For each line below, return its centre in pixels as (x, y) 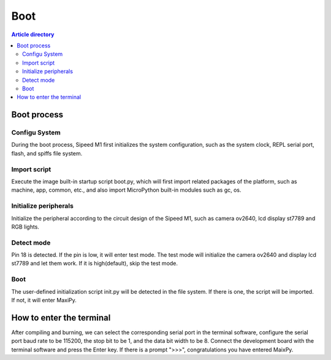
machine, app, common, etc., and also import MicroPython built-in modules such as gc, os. (126, 190)
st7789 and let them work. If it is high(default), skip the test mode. (94, 264)
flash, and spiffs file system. (47, 153)
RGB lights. (25, 227)
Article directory (33, 34)
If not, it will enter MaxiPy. (44, 300)
